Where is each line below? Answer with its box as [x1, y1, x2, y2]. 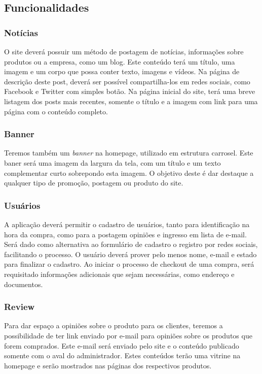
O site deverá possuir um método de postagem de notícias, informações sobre [4, 46, 244, 56]
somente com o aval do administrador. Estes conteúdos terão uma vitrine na [4, 350, 241, 361]
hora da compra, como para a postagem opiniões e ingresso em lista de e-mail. [4, 229, 247, 239]
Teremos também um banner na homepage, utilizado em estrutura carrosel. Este [4, 147, 253, 158]
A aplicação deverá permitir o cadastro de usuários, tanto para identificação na [4, 219, 250, 229]
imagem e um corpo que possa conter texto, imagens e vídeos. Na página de [4, 66, 240, 77]
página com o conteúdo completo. [4, 106, 108, 116]
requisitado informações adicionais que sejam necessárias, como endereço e [4, 268, 235, 279]
